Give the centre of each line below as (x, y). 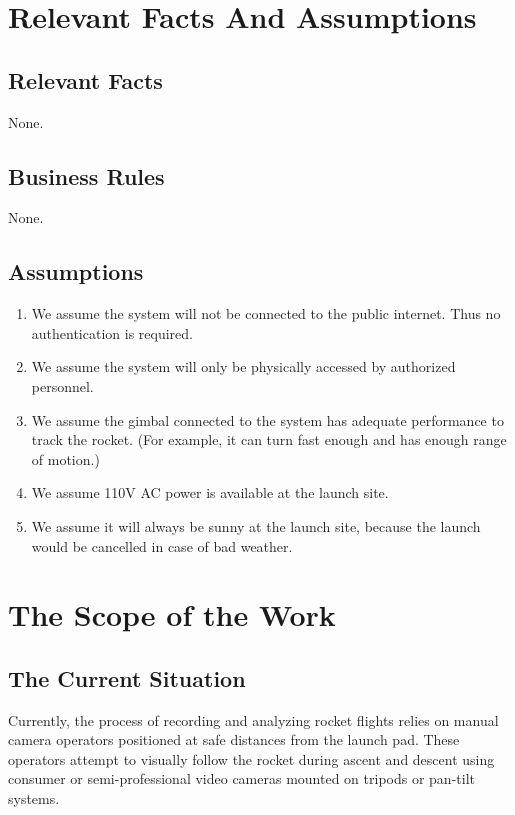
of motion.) (65, 458)
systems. (34, 798)
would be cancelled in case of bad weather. (162, 545)
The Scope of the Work (172, 614)
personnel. (62, 385)
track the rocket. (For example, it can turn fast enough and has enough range (269, 439)
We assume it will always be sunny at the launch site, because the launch (256, 525)
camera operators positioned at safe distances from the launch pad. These (234, 739)
